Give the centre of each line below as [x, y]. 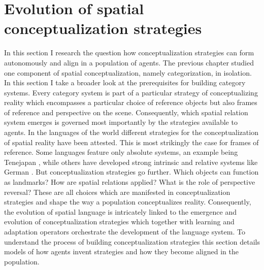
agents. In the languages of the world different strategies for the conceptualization [131, 132]
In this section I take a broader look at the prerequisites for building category [125, 82]
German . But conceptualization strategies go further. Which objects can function [131, 172]
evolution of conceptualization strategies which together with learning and [119, 222]
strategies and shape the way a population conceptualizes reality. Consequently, [128, 202]
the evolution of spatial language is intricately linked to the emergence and [120, 211]
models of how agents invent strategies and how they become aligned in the [121, 251]
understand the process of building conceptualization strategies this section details [132, 241]
